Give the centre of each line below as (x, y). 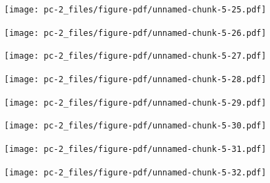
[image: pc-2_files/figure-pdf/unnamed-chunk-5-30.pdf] (135, 126)
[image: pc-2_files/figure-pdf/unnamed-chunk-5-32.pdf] (135, 172)
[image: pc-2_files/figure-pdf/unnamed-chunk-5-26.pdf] (135, 33)
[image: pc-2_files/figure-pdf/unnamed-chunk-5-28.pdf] (135, 79)
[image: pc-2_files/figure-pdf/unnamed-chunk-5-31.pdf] (135, 149)
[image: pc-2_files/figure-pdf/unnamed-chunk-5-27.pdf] (135, 56)
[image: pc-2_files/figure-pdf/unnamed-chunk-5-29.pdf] (135, 103)
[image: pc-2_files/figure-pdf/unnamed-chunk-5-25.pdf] (135, 10)
